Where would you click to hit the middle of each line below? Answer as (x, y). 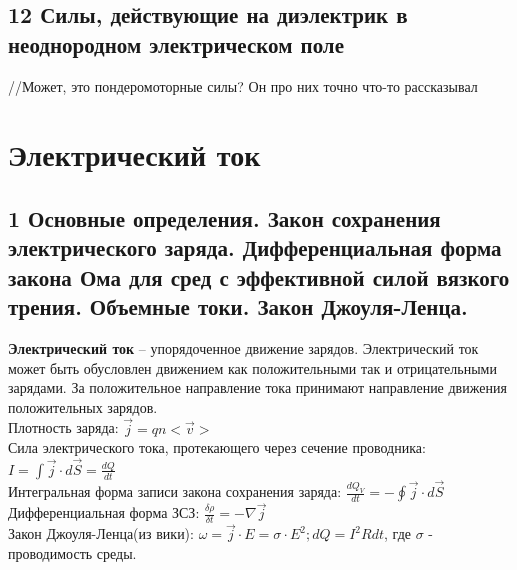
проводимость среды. (72, 553)
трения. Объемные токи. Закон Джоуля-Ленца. (238, 306)
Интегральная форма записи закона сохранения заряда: (175, 491)
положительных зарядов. (83, 406)
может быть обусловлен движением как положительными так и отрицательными (252, 367)
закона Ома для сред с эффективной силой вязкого (259, 276)
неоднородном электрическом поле (176, 43)
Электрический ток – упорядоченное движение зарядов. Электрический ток (243, 347)
